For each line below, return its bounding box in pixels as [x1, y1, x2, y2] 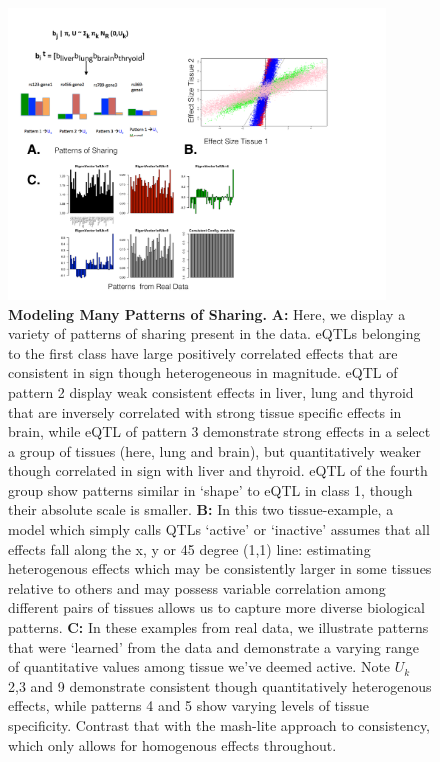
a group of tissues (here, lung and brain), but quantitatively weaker [8, 440, 422, 461]
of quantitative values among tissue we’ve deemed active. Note [8, 656, 391, 677]
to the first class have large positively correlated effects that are [8, 342, 398, 363]
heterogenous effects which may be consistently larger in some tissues [8, 558, 432, 579]
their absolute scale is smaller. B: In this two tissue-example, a [8, 499, 394, 520]
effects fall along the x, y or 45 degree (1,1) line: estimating [8, 538, 371, 559]
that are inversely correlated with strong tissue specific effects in [8, 401, 402, 422]
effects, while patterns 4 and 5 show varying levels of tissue [8, 695, 369, 716]
